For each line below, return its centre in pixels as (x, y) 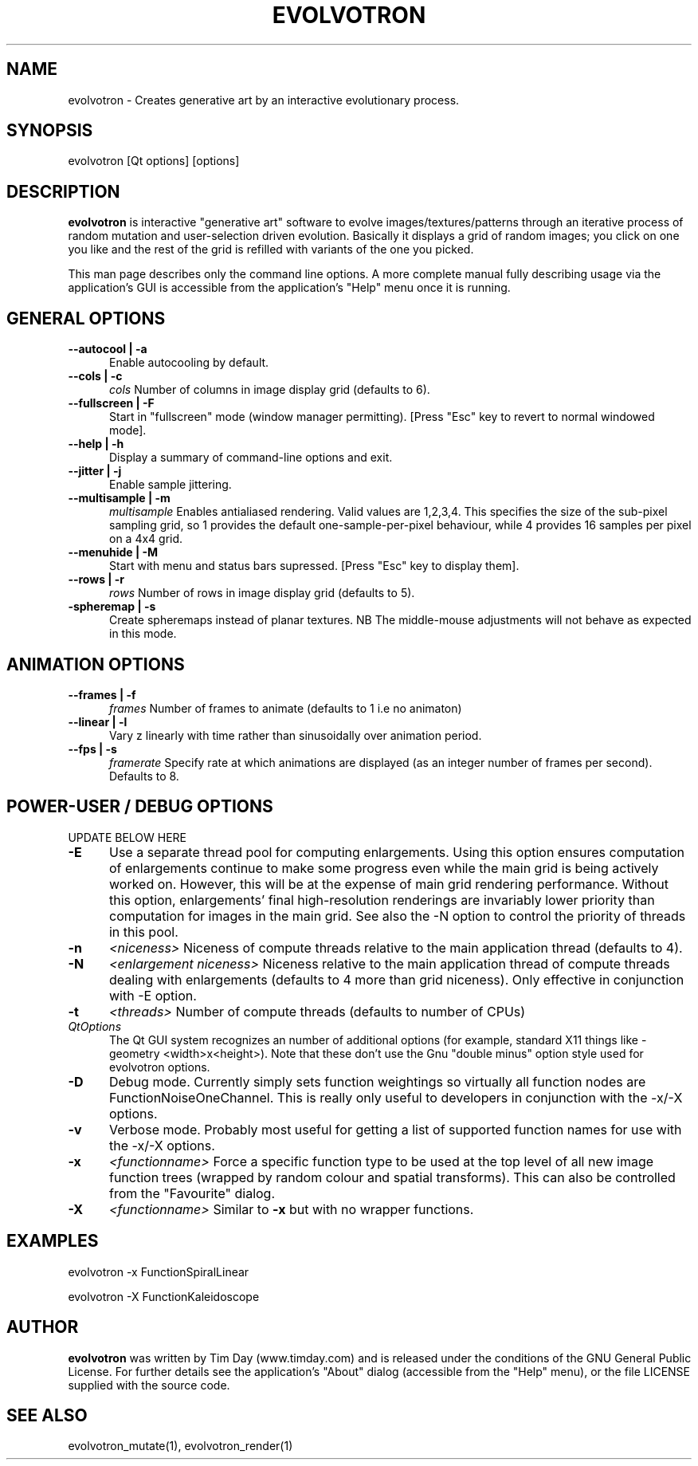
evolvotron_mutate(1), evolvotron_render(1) (180, 1446)
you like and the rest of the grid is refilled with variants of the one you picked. (271, 250)
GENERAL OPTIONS (86, 318)
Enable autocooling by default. (189, 363)
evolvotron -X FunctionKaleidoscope (164, 1296)
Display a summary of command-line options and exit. (251, 458)
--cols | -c (95, 376)
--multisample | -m (119, 498)
